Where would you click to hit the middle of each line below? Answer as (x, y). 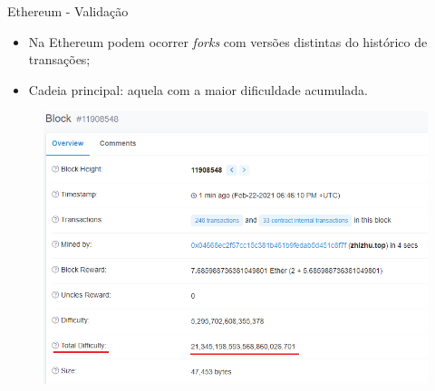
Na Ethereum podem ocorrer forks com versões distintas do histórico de (228, 41)
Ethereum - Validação (68, 11)
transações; (59, 59)
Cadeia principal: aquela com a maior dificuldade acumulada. (198, 89)
